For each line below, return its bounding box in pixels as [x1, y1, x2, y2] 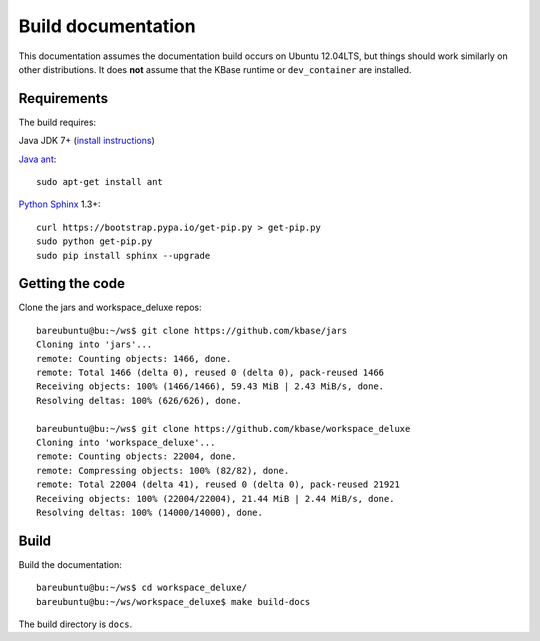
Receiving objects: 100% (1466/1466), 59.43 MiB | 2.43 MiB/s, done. [36, 381, 385, 392]
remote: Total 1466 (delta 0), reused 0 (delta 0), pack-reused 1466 [36, 367, 385, 379]
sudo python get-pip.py [36, 236, 153, 247]
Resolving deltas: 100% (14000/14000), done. [36, 506, 264, 518]
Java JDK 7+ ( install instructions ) [18, 135, 155, 147]
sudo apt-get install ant [36, 176, 164, 188]
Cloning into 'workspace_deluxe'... [36, 437, 216, 448]
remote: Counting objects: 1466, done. [36, 353, 232, 364]
